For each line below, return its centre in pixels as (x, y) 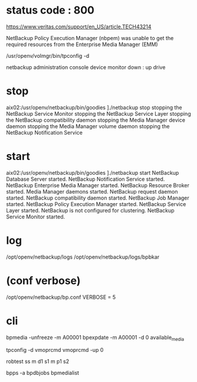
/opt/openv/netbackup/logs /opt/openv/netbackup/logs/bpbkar (83, 257)
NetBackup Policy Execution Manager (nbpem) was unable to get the (90, 38)
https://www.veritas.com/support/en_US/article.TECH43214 (79, 27)
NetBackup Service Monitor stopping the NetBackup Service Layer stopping (98, 113)
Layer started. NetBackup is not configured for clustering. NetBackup (91, 210)
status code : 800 (50, 10)
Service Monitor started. (36, 217)
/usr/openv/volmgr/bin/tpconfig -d (48, 55)
